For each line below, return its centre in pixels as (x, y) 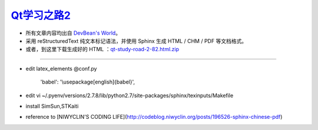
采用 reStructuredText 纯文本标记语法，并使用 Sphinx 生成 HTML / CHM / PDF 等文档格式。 (136, 41)
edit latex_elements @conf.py (61, 68)
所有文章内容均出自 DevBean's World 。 (73, 33)
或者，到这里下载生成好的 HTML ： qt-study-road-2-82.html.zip (102, 49)
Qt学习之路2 (41, 15)
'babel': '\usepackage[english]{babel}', (88, 82)
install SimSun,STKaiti (52, 106)
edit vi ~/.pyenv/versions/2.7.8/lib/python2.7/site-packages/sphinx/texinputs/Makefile (130, 95)
